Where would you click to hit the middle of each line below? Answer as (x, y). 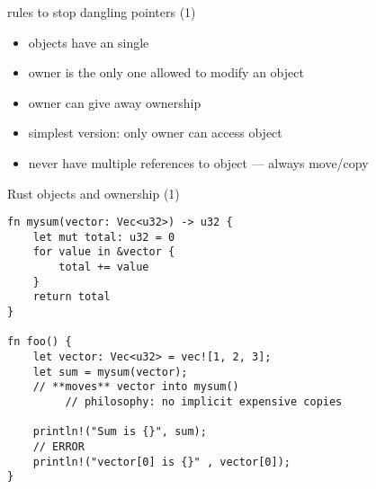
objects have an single (89, 42)
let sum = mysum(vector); (110, 372)
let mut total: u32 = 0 (104, 237)
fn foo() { (40, 342)
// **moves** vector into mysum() (136, 387)
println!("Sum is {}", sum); (120, 432)
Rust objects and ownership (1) (94, 193)
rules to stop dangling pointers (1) (102, 12)
